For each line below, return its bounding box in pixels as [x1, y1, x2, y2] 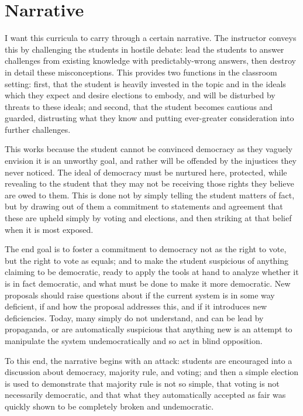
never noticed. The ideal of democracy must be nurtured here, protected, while [5, 166, 287, 178]
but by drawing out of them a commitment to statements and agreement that [5, 200, 283, 212]
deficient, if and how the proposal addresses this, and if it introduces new [5, 300, 267, 312]
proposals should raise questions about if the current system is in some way [5, 288, 275, 301]
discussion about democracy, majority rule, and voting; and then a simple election [5, 366, 299, 378]
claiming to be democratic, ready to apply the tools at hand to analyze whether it [5, 266, 299, 278]
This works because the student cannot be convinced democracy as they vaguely [5, 143, 292, 155]
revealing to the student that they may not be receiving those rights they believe [5, 177, 294, 190]
